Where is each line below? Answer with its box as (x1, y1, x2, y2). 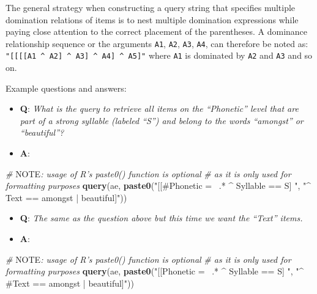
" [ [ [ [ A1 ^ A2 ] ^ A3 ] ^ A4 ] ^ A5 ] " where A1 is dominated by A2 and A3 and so (6, 49, 313, 62)
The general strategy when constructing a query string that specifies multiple (6, 1, 296, 13)
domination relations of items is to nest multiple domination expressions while (6, 13, 299, 26)
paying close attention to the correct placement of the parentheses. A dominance (6, 25, 308, 38)
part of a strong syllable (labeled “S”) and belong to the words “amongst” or (20, 114, 304, 127)
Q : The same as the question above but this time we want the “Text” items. (20, 211, 303, 224)
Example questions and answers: (6, 81, 127, 94)
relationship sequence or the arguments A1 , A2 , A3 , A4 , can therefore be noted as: (6, 37, 308, 50)
